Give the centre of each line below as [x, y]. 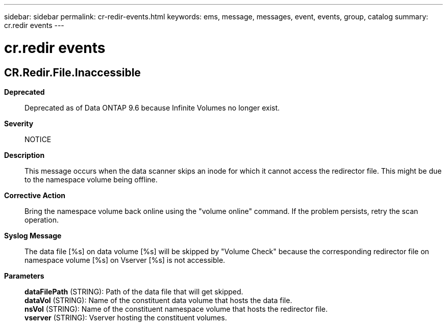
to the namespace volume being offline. [91, 179]
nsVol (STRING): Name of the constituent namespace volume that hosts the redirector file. [176, 309]
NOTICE [38, 139]
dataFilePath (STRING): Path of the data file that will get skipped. [134, 291]
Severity [19, 123]
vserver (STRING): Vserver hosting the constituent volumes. [126, 317]
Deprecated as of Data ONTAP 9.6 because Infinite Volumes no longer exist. [152, 107]
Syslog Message [33, 235]
